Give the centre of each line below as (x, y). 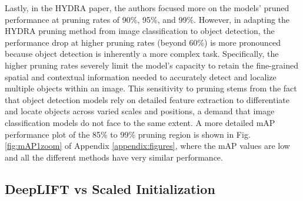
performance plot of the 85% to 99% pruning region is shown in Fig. (128, 134)
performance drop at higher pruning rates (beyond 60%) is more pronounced (143, 42)
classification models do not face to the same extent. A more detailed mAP (140, 122)
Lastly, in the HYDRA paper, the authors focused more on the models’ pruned (147, 8)
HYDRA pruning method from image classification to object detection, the (140, 31)
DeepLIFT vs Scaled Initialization (110, 188)
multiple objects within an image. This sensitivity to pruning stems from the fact (151, 88)
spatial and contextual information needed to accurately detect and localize (141, 76)
